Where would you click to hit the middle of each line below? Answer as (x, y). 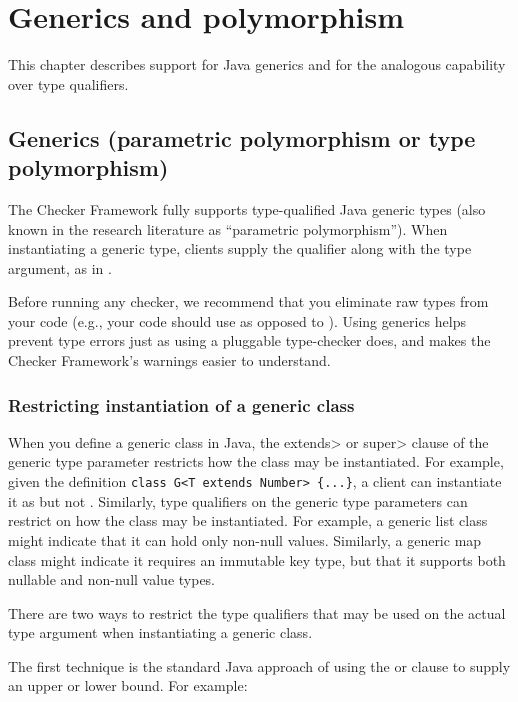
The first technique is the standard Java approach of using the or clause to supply (259, 665)
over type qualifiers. (68, 83)
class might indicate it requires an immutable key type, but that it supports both (257, 559)
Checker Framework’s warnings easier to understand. (169, 360)
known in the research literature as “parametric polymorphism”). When (228, 228)
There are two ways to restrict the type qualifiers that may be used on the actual (257, 612)
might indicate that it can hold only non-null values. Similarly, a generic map (245, 539)
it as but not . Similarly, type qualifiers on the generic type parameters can (238, 500)
